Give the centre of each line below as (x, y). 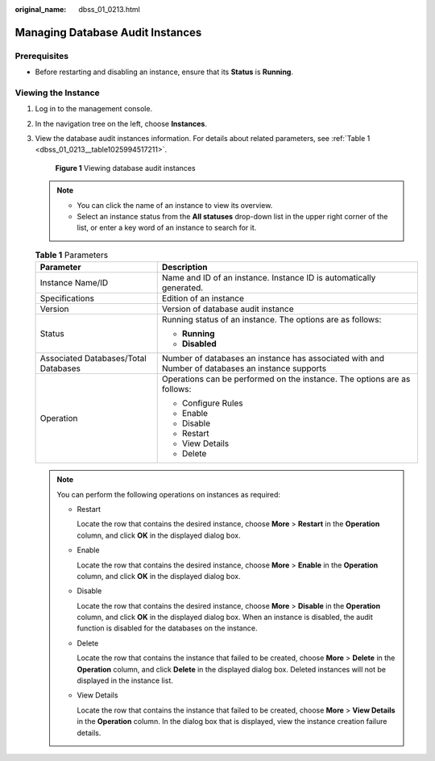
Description (185, 268)
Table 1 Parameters (72, 255)
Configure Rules (212, 403)
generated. (182, 288)
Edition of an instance (203, 298)
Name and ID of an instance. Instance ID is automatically (269, 278)
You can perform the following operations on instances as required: (169, 494)
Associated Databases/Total (93, 359)
